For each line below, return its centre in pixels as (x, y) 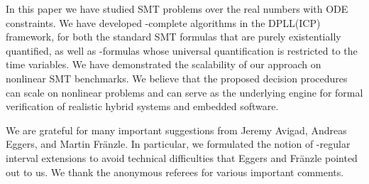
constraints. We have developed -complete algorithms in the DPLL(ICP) (163, 22)
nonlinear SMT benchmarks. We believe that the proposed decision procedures (177, 78)
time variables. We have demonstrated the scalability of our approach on (164, 64)
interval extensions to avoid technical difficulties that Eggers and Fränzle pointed (182, 157)
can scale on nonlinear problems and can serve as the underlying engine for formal (184, 92)
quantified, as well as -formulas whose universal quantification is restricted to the (182, 50)
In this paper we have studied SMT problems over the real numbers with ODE (177, 9)
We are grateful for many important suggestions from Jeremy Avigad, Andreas (176, 130)
